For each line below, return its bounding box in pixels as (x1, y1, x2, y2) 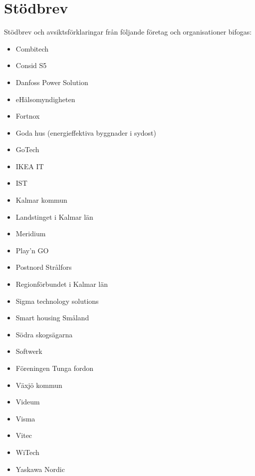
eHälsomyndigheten (15, 94, 75, 104)
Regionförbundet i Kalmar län (15, 279, 108, 289)
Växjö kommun (15, 379, 62, 390)
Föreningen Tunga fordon (15, 363, 93, 373)
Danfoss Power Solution (15, 77, 88, 87)
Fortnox (15, 111, 40, 121)
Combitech (15, 43, 49, 54)
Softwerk (15, 346, 42, 356)
